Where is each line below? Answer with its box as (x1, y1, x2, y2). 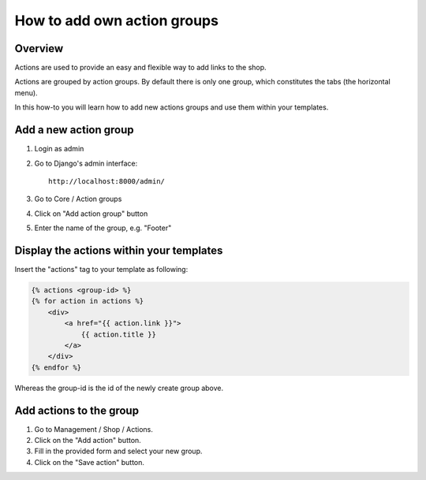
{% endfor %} (31, 363, 82, 372)
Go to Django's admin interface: (34, 158, 138, 168)
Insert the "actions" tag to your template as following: (14, 265, 189, 273)
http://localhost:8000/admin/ (48, 177, 166, 185)
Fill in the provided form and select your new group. (34, 446, 203, 456)
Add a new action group (14, 123, 134, 137)
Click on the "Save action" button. (34, 457, 145, 467)
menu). (14, 87, 39, 98)
